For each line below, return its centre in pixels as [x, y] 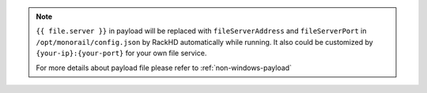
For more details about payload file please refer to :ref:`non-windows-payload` [164, 68]
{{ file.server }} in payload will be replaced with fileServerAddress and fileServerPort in [201, 31]
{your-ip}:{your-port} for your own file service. [121, 53]
